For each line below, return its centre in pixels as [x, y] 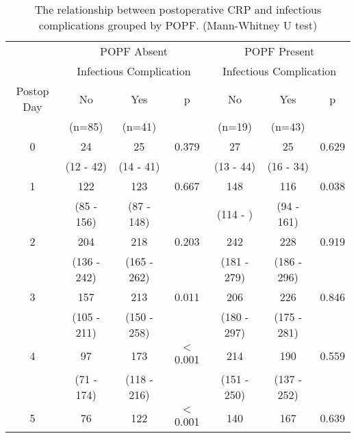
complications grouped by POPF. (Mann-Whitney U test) [178, 25]
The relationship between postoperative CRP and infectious [178, 9]
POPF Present [279, 51]
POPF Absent [133, 51]
